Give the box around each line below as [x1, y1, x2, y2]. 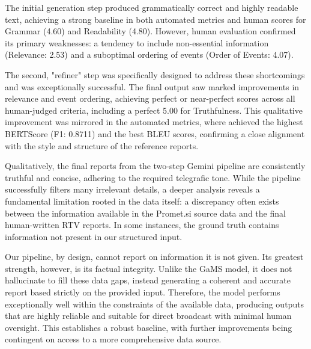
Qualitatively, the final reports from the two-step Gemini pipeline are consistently [5, 159, 306, 172]
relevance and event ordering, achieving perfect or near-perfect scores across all [5, 92, 295, 105]
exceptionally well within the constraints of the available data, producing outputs [5, 297, 304, 310]
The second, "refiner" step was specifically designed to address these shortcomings [5, 68, 305, 81]
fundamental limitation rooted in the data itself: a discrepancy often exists [5, 194, 279, 207]
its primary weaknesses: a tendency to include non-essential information [5, 36, 269, 49]
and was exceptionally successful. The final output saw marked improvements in [5, 80, 300, 93]
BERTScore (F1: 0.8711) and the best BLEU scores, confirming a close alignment [5, 127, 305, 140]
